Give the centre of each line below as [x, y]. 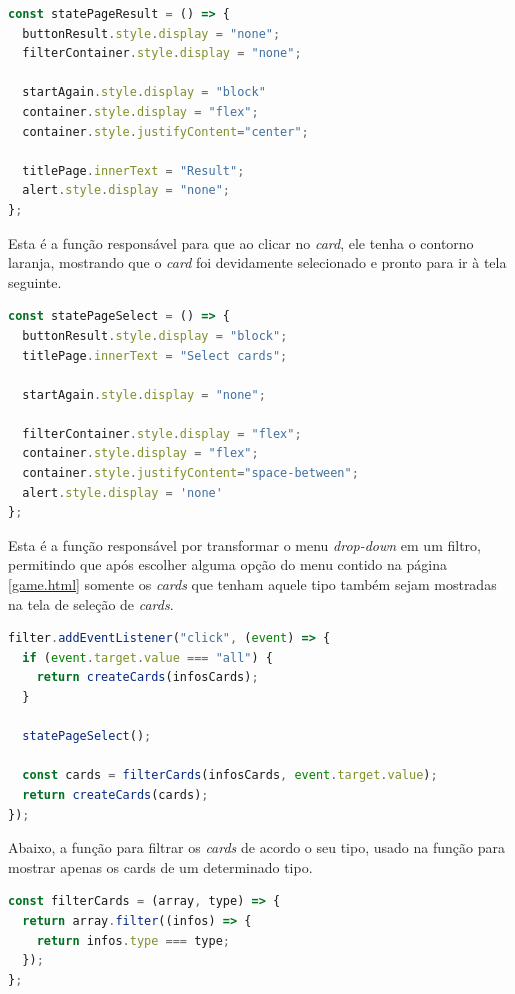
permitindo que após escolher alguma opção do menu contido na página [227, 564]
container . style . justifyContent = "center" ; [165, 131]
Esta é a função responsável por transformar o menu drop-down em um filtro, [244, 544]
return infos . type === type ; [133, 940]
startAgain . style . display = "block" [144, 92]
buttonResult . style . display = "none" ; [151, 33]
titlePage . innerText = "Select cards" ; [155, 355]
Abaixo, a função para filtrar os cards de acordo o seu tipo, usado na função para [256, 847]
